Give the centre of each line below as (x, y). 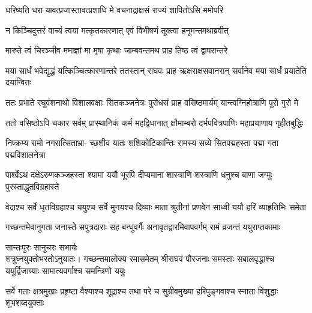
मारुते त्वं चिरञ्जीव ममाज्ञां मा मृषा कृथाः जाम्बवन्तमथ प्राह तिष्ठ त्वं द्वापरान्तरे (117, 50)
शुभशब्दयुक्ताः (25, 302)
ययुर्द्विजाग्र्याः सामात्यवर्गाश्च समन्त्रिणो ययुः (65, 270)
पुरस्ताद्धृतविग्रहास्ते (32, 186)
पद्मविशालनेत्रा (25, 154)
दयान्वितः (18, 82)
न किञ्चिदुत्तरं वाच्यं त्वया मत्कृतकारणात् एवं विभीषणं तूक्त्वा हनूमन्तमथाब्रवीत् (117, 30)
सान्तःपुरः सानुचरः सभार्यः (41, 247)
